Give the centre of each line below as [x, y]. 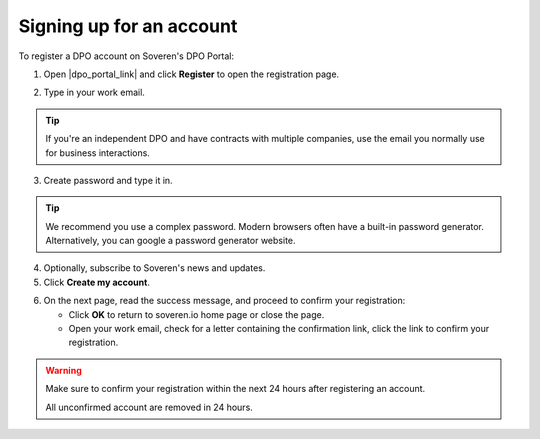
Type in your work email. [94, 92]
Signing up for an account [128, 26]
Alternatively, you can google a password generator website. [170, 241]
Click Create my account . [96, 282]
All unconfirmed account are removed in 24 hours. [149, 407]
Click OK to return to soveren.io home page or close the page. [196, 314]
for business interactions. [97, 152]
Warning [63, 370]
